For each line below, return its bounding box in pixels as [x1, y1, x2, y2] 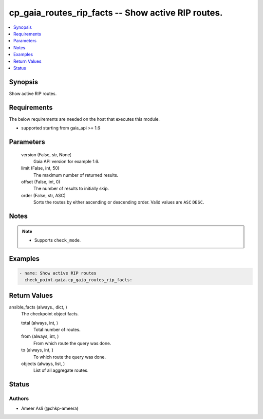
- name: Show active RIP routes [19, 271, 97, 276]
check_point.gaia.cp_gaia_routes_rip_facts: [24, 277, 132, 283]
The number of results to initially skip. [33, 185, 109, 192]
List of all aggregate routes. [33, 367, 89, 373]
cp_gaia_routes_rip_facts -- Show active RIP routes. [9, 7, 223, 18]
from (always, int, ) [21, 333, 59, 339]
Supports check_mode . [34, 237, 81, 243]
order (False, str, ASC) [21, 192, 66, 198]
